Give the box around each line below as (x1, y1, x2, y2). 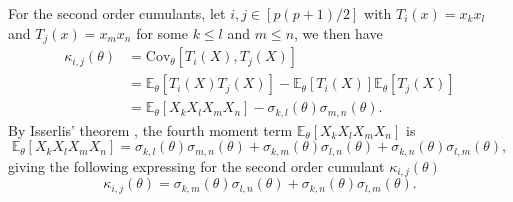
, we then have (294, 22, 383, 43)
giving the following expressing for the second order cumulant (8, 155, 385, 176)
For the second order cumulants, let (8, 3, 226, 23)
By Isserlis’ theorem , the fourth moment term (8, 119, 293, 140)
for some (136, 22, 188, 43)
